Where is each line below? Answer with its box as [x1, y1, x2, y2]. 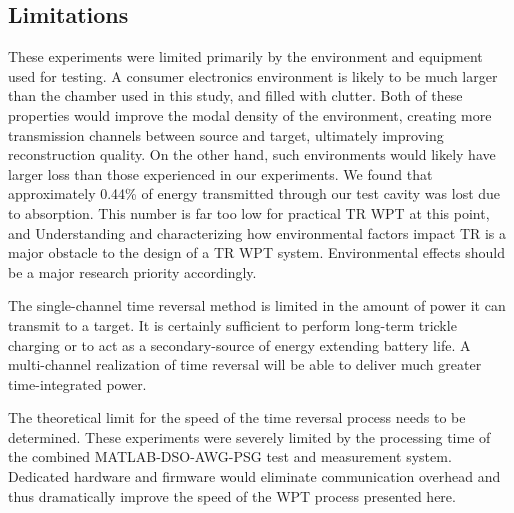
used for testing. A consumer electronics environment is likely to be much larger [8, 65, 498, 86]
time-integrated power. [8, 373, 147, 394]
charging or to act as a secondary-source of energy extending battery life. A [8, 334, 471, 355]
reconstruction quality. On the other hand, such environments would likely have [8, 144, 496, 165]
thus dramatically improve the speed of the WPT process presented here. [8, 485, 456, 506]
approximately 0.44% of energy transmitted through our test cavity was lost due [8, 183, 501, 204]
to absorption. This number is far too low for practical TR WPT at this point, [8, 202, 490, 223]
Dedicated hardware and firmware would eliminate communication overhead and [8, 466, 501, 487]
